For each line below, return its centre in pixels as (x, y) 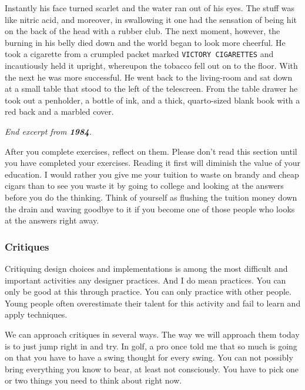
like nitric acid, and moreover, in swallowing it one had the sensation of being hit (151, 19)
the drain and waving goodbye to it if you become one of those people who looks (150, 209)
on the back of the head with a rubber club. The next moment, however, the (143, 31)
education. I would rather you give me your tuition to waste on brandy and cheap (152, 174)
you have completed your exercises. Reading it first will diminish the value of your (153, 163)
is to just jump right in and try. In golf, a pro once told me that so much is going (151, 346)
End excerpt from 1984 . (48, 131)
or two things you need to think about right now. (93, 380)
